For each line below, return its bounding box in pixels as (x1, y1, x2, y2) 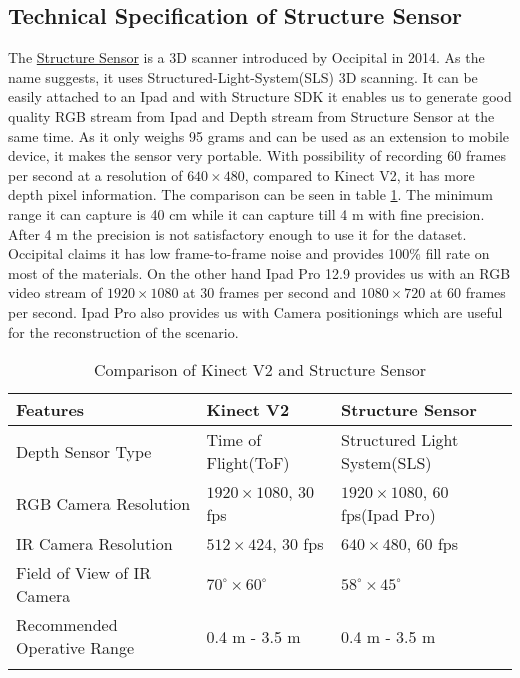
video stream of (8, 282, 103, 303)
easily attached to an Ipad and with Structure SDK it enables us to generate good (8, 86, 512, 107)
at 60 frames (429, 282, 506, 303)
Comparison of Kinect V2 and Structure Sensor (94, 358, 426, 382)
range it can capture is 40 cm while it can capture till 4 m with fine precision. (8, 203, 485, 224)
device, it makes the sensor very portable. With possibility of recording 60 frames (8, 145, 507, 166)
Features (16, 398, 85, 422)
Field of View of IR (16, 561, 152, 585)
